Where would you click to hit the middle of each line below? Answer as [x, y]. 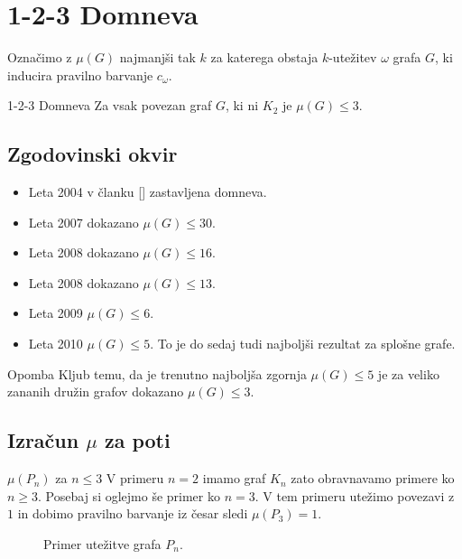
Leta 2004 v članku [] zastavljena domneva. [148, 192]
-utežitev [353, 57]
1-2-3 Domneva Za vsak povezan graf [110, 105]
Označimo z [40, 57]
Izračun [43, 440]
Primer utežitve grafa [102, 543]
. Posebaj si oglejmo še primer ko [129, 495]
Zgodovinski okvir [92, 154]
